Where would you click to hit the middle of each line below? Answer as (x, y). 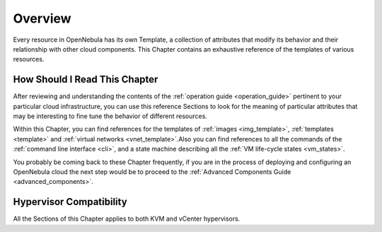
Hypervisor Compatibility (70, 202)
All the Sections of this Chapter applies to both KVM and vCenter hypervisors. (127, 219)
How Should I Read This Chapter (86, 80)
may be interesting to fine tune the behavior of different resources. (110, 116)
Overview (42, 18)
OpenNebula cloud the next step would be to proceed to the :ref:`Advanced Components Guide (152, 172)
